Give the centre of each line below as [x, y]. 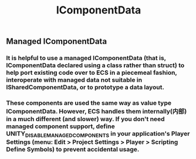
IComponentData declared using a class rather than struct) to [95, 65]
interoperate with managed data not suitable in [74, 80]
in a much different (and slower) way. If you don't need [86, 119]
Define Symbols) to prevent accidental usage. [73, 150]
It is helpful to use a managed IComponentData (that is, [86, 58]
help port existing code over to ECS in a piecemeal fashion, [92, 72]
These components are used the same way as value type [89, 103]
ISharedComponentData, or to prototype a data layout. [85, 87]
